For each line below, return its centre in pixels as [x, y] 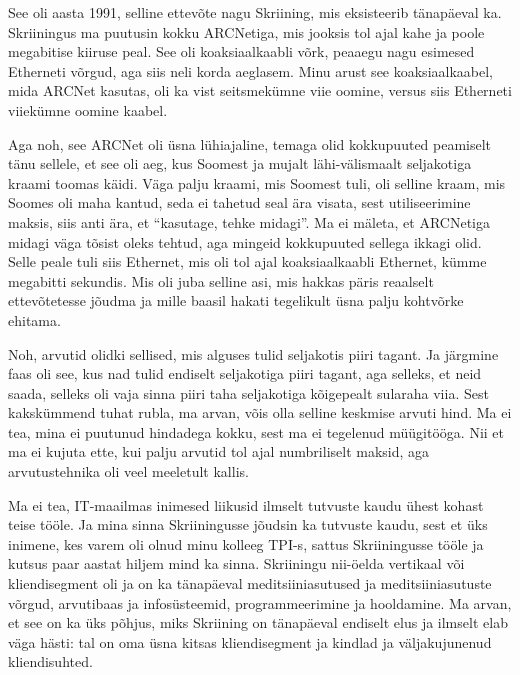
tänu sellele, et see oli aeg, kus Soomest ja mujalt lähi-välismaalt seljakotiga [240, 163]
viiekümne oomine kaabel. [88, 109]
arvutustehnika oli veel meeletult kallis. [128, 471]
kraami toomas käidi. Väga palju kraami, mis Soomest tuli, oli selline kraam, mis [257, 182]
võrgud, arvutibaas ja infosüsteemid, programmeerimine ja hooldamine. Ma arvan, [260, 602]
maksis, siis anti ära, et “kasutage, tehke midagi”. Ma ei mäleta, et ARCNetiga [249, 221]
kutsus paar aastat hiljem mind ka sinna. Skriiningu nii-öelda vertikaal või [236, 563]
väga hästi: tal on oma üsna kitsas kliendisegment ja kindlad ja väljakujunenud [250, 641]
